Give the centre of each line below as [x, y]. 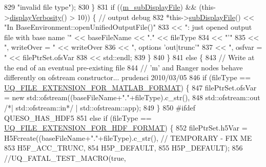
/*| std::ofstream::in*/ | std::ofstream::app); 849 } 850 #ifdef [100, 107]
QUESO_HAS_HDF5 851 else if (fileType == [78, 117]
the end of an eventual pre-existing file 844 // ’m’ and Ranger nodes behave [124, 67]
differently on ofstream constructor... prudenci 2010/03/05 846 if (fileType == [128, 77]
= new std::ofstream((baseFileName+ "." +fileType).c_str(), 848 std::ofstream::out [132, 97]
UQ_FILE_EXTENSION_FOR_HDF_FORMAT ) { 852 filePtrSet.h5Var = [126, 128]
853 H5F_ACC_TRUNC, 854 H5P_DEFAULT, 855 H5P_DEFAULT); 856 [124, 148]
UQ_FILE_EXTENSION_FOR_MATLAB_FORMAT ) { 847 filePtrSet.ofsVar [130, 87]
